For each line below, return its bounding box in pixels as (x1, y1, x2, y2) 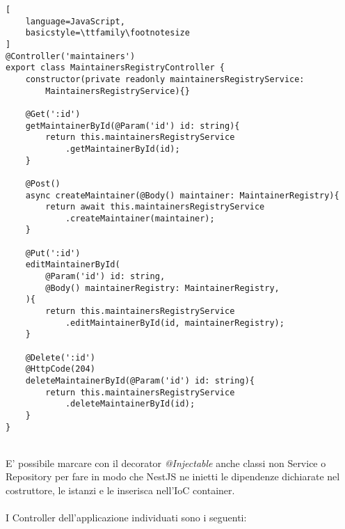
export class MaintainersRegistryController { (6, 63, 225, 73)
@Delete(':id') (25, 352, 95, 363)
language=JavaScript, (25, 16, 125, 26)
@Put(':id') (25, 248, 81, 258)
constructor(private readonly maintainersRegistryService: (25, 74, 305, 84)
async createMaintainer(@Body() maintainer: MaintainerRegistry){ (25, 190, 339, 200)
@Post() (25, 178, 61, 189)
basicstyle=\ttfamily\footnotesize (25, 28, 190, 38)
